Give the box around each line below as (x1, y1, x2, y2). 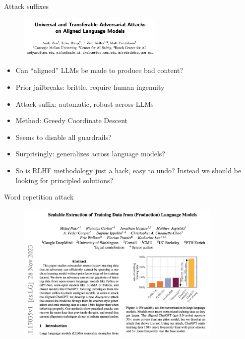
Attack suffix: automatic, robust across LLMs (15, 98, 154, 109)
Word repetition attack (4, 192, 74, 202)
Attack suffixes (4, 1, 49, 11)
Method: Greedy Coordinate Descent (15, 115, 128, 126)
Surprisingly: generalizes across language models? (15, 148, 165, 159)
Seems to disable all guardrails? (15, 132, 112, 142)
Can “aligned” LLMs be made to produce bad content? (15, 65, 184, 75)
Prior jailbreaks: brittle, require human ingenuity (15, 82, 165, 92)
